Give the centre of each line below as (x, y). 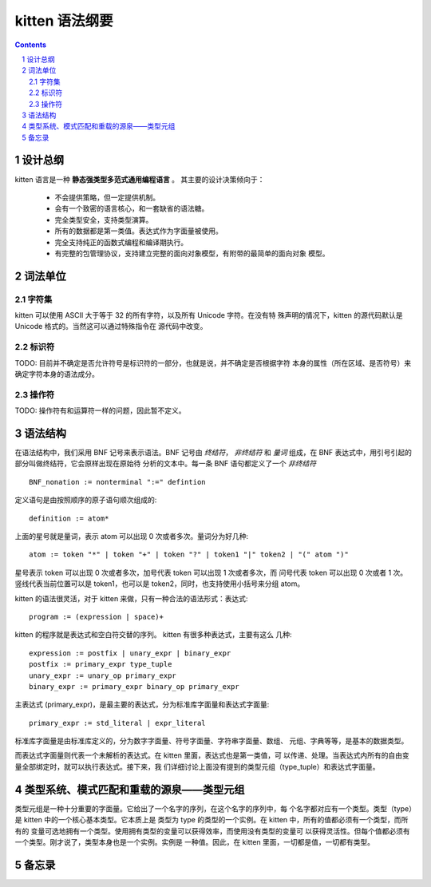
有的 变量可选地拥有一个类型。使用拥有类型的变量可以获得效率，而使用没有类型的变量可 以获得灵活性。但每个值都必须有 (212, 831)
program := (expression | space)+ (96, 616)
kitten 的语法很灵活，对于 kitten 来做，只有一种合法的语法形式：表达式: (131, 598)
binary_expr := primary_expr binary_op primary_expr (134, 686)
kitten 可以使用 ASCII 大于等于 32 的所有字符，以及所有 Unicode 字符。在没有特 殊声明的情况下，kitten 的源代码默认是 (209, 315)
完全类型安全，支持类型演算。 (104, 220)
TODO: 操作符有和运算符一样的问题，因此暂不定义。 (101, 410)
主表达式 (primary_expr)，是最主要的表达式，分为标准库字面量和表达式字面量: (142, 705)
